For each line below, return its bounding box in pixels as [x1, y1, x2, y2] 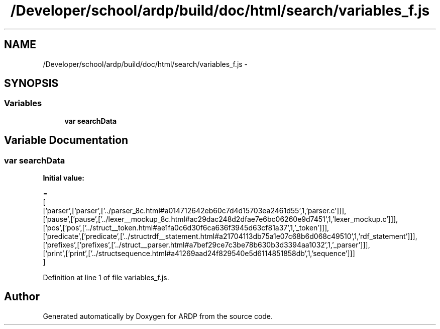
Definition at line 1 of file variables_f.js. [43, 273, 169, 282]
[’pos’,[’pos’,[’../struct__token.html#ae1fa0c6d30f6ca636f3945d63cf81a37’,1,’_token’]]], [43, 223, 329, 232]
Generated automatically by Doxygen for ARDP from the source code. [43, 311, 273, 320]
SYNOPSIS [4, 77, 59, 90]
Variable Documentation [4, 134, 129, 147]
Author [4, 290, 40, 303]
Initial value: [43, 174, 84, 183]
